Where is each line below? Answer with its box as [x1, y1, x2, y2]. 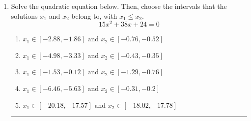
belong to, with [71, 10, 117, 21]
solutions [11, 10, 38, 21]
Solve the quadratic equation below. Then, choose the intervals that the [11, 1, 227, 11]
